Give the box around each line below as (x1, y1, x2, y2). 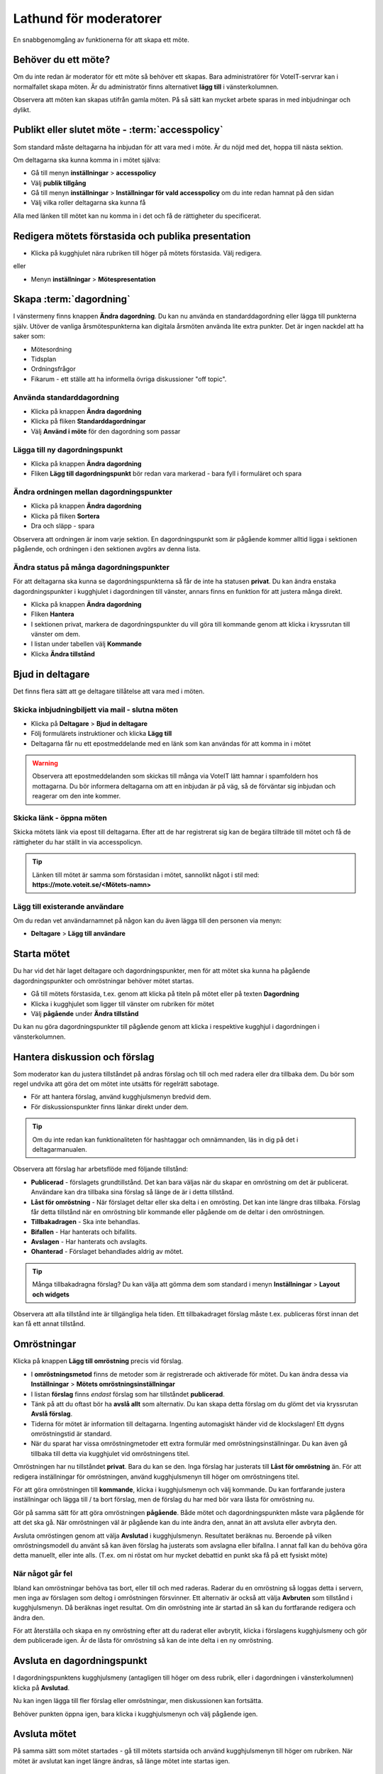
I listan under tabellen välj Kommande (30, 639, 142, 649)
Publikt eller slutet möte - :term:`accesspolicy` (13, 124, 223, 136)
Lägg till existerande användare (13, 901, 124, 911)
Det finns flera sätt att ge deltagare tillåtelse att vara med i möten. (13, 687, 205, 695)
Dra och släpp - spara (30, 522, 95, 530)
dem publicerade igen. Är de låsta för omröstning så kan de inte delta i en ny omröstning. (13, 1636, 273, 1645)
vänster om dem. (30, 630, 81, 639)
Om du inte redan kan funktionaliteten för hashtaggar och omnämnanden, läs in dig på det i (32, 1135, 299, 1144)
